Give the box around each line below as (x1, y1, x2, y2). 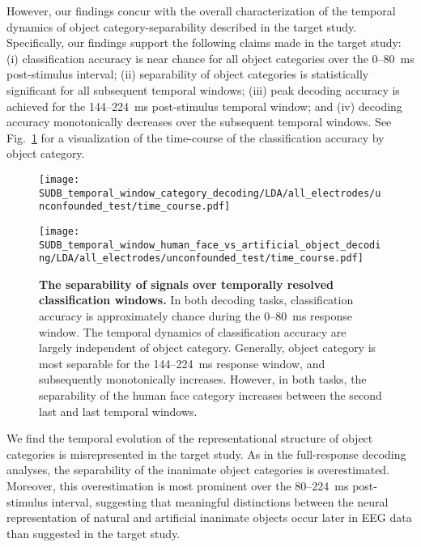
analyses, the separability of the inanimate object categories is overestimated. (6, 461, 390, 478)
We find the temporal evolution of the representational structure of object (6, 430, 373, 447)
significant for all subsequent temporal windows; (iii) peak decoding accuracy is (6, 81, 400, 98)
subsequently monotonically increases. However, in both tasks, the (39, 371, 367, 388)
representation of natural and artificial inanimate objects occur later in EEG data (6, 509, 412, 526)
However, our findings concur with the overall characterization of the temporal (6, 2, 396, 19)
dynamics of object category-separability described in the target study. (6, 18, 357, 35)
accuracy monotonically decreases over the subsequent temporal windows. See (6, 113, 392, 130)
